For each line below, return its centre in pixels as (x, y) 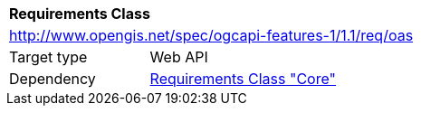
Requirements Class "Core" (243, 79)
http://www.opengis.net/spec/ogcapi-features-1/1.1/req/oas (211, 35)
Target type (48, 57)
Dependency (53, 79)
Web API (179, 57)
